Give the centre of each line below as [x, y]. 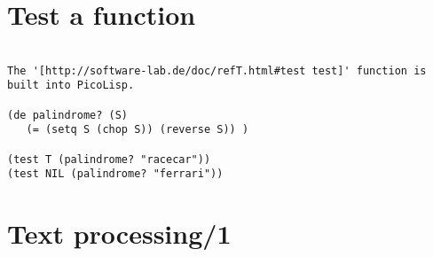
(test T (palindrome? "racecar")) [109, 159]
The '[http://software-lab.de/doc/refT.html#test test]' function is [217, 70]
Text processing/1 [119, 234]
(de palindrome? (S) [68, 115]
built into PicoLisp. [71, 86]
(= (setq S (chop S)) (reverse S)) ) [138, 130]
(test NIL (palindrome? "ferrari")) [115, 174]
